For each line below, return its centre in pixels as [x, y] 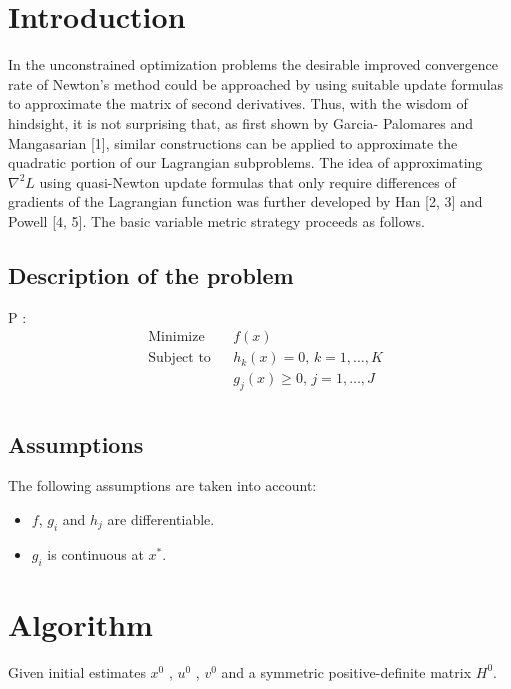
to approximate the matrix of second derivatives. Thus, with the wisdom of [238, 103]
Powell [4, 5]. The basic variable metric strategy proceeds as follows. [216, 220]
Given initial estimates [77, 671]
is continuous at [95, 553]
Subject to [179, 358]
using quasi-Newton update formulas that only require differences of [247, 181]
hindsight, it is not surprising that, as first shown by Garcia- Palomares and [241, 122]
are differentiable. [161, 518]
